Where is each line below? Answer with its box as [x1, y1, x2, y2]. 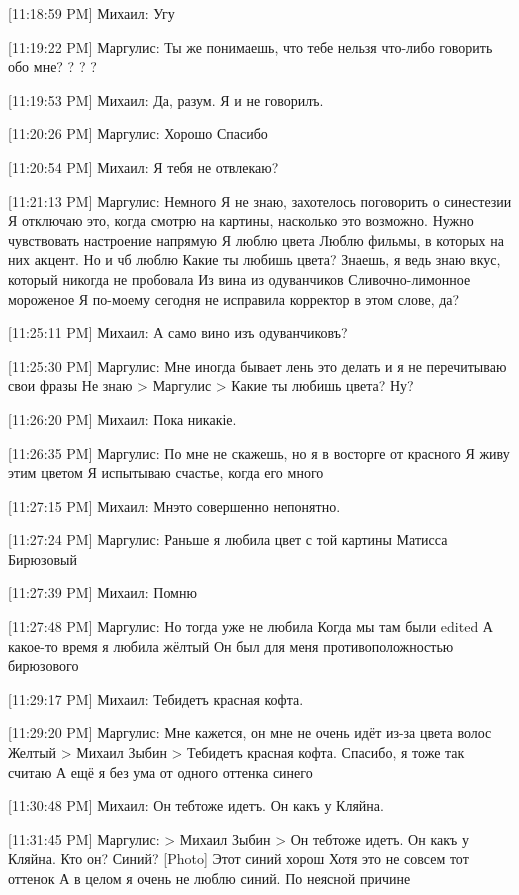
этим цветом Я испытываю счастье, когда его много [8, 462, 324, 483]
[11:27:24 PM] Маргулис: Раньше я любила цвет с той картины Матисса [8, 529, 448, 550]
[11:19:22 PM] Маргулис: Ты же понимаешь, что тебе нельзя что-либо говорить [8, 36, 493, 57]
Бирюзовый [8, 548, 77, 569]
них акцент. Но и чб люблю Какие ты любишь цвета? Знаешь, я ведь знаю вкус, [8, 249, 501, 270]
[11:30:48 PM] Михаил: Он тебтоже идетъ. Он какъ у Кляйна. [8, 795, 384, 816]
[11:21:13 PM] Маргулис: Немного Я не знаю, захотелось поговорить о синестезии [8, 190, 512, 211]
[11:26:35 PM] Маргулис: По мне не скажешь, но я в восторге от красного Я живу [8, 442, 510, 463]
